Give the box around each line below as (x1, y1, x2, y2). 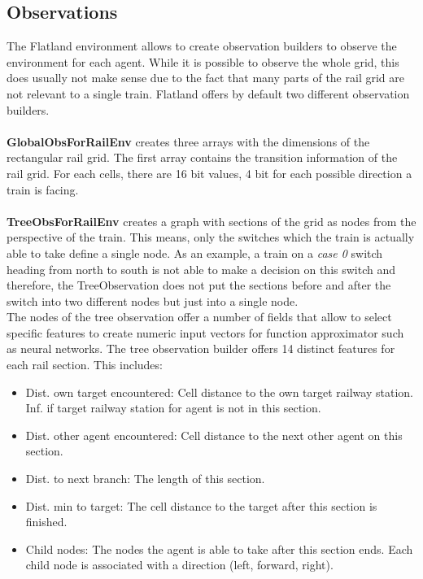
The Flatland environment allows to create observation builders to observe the (7, 37, 397, 54)
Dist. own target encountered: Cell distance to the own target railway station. (25, 383, 413, 400)
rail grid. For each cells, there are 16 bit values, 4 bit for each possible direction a (7, 164, 412, 181)
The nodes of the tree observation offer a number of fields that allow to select (7, 308, 392, 325)
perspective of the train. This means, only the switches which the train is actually (7, 229, 415, 246)
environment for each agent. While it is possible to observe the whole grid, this (7, 53, 399, 70)
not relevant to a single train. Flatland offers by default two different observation (7, 85, 410, 102)
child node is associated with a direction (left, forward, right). (25, 556, 334, 573)
